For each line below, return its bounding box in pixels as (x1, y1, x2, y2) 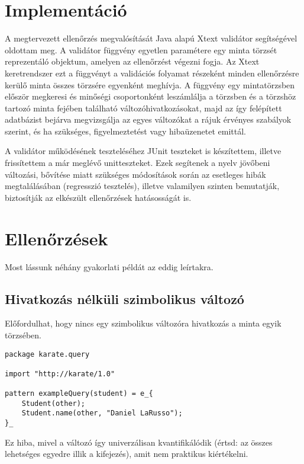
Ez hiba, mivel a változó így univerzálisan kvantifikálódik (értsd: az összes (5, 436, 273, 448)
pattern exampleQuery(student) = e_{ (5, 389, 153, 398)
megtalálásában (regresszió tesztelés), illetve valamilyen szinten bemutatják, (5, 180, 280, 192)
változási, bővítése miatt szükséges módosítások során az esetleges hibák (5, 168, 266, 180)
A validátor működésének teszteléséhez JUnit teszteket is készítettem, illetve (5, 145, 282, 157)
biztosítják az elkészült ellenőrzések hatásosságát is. (5, 191, 192, 203)
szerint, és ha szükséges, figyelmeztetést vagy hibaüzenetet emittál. (5, 124, 246, 137)
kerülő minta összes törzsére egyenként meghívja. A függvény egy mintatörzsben (5, 78, 295, 91)
